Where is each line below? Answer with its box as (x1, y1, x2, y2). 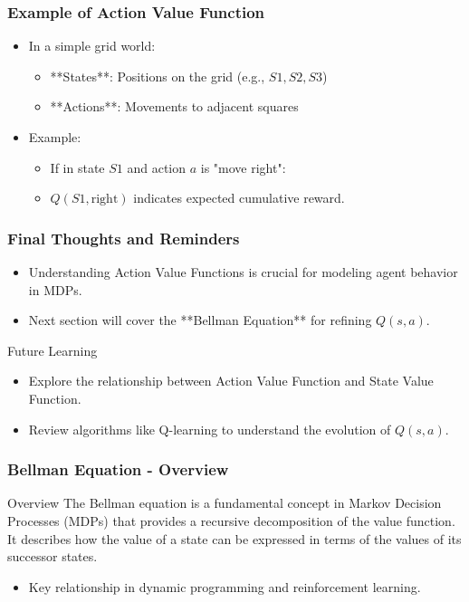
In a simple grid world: (28, 36, 156, 55)
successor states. (7, 547, 98, 566)
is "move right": (200, 158, 286, 177)
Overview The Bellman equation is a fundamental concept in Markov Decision (7, 493, 442, 512)
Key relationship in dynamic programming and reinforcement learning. (28, 577, 421, 596)
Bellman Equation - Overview (7, 458, 229, 481)
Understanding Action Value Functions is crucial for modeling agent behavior (28, 263, 458, 281)
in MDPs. (28, 280, 82, 299)
